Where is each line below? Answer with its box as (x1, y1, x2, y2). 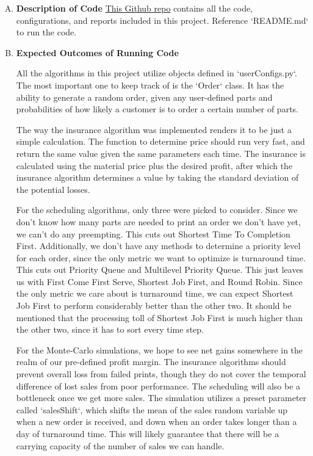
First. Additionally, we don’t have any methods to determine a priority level (16, 239, 301, 252)
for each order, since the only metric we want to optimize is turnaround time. (16, 251, 306, 264)
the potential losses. (16, 183, 90, 195)
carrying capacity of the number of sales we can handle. (16, 439, 225, 452)
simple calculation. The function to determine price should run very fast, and (16, 135, 305, 148)
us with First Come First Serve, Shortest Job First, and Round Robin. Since (16, 275, 303, 288)
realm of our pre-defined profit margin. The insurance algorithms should (16, 355, 286, 368)
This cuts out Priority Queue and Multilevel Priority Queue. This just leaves (16, 263, 304, 276)
